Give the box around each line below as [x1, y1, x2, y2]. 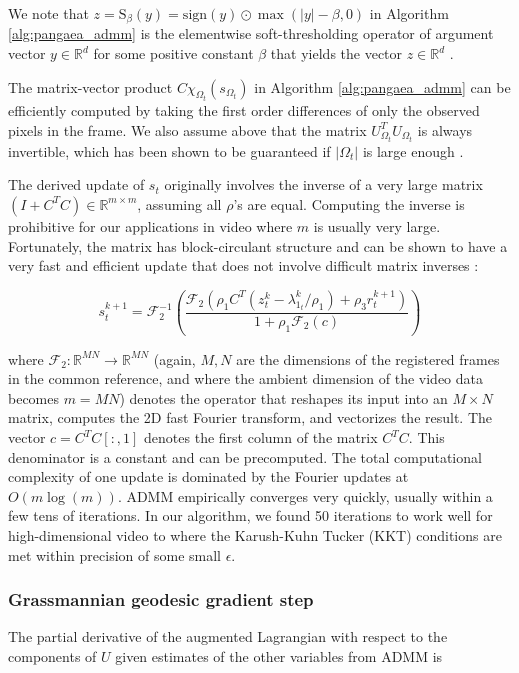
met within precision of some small [8, 544, 221, 565]
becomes [8, 387, 60, 408]
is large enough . [362, 140, 464, 161]
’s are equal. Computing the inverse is [233, 193, 465, 214]
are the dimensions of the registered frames [236, 348, 500, 369]
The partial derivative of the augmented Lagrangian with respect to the [8, 626, 448, 647]
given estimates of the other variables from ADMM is [115, 646, 443, 667]
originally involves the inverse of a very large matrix [164, 174, 483, 195]
